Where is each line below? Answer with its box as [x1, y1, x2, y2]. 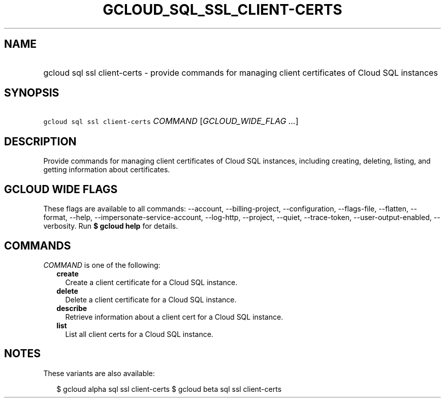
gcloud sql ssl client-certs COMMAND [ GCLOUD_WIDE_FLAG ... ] [43, 116, 299, 127]
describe [56, 303, 87, 313]
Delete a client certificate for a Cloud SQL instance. [65, 295, 237, 304]
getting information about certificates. [43, 165, 170, 174]
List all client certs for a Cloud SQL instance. [65, 329, 213, 338]
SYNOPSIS [4, 86, 59, 100]
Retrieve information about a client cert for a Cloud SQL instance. [65, 312, 283, 321]
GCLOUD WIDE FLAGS [4, 182, 118, 196]
